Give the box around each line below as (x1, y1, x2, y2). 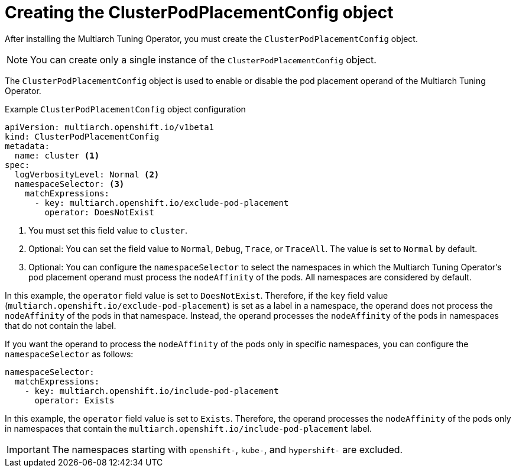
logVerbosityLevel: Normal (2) (14, 169, 160, 179)
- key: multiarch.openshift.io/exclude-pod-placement (34, 198, 289, 208)
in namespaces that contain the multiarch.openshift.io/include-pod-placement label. (5, 423, 372, 434)
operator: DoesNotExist (44, 207, 154, 217)
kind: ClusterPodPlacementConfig (5, 131, 160, 141)
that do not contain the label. (5, 320, 116, 331)
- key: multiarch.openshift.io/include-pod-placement (24, 386, 279, 396)
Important (7, 443, 50, 455)
